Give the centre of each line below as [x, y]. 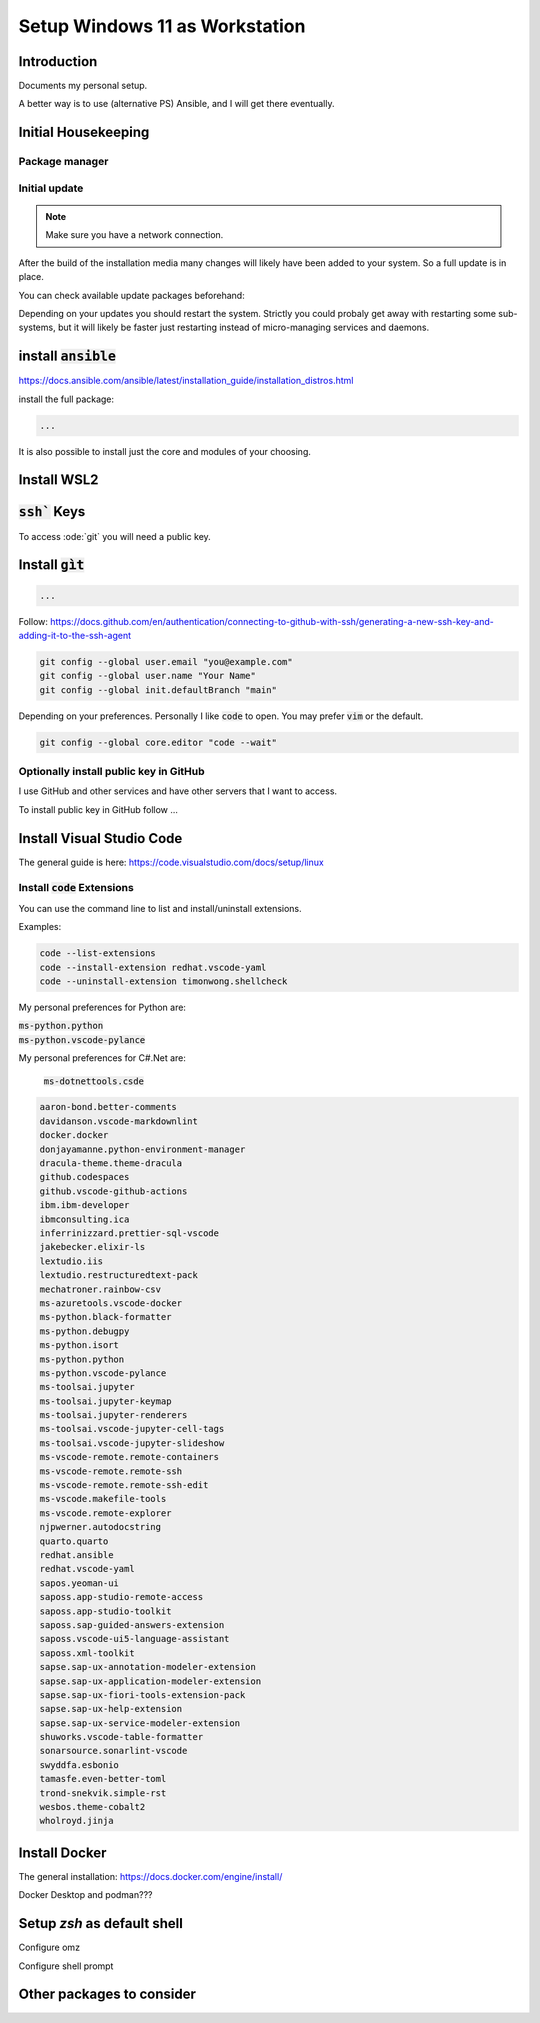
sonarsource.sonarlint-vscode [113, 1751]
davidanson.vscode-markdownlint [119, 1121]
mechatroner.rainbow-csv [100, 1289]
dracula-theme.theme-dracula [111, 1163]
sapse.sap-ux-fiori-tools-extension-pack [142, 1694]
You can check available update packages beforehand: [131, 295]
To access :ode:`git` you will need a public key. [115, 536]
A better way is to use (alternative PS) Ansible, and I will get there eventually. [176, 104]
